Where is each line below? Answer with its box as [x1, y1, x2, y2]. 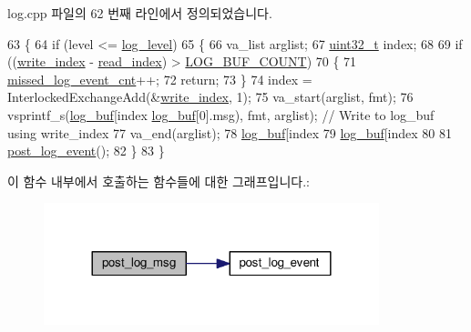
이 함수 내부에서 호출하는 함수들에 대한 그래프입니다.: [7, 171, 310, 190]
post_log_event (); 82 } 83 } [7, 141, 165, 160]
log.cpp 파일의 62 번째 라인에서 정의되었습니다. [7, 4, 272, 22]
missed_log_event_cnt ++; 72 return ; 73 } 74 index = [7, 69, 312, 88]
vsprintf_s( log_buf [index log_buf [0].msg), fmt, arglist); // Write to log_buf [7, 105, 435, 124]
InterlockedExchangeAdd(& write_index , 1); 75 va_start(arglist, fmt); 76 [7, 87, 414, 106]
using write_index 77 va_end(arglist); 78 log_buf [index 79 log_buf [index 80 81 [7, 123, 453, 142]
